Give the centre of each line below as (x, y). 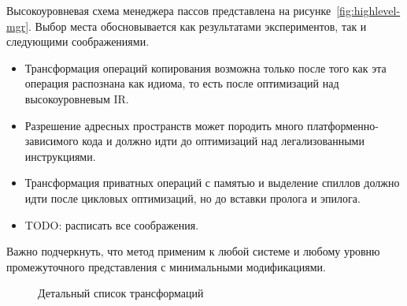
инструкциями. (60, 156)
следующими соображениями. (78, 41)
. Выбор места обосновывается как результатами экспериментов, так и (198, 26)
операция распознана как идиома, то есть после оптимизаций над (182, 83)
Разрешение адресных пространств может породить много (164, 125)
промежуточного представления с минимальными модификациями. (166, 266)
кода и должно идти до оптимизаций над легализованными (223, 141)
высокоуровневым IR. (77, 98)
